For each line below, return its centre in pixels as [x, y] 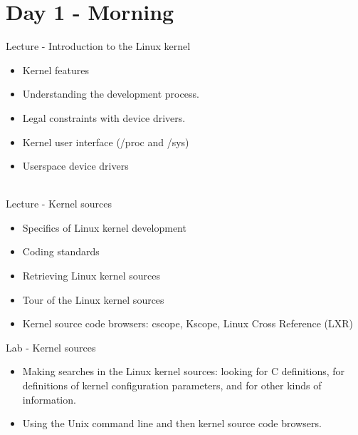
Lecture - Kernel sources [59, 204]
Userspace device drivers [75, 166]
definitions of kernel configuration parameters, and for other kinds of [172, 385]
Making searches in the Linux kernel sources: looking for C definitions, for [184, 371]
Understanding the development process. [111, 94]
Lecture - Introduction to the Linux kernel [98, 46]
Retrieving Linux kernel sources [91, 276]
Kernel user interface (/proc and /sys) [106, 142]
